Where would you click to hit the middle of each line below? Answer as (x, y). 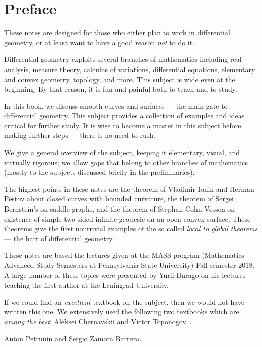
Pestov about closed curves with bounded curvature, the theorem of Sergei (119, 199)
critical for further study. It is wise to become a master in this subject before (123, 125)
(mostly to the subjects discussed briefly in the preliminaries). (100, 172)
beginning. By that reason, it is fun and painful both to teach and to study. (121, 89)
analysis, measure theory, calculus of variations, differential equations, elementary (130, 69)
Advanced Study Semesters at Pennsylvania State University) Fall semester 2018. (129, 265)
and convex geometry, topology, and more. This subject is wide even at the (120, 79)
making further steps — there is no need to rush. (80, 135)
